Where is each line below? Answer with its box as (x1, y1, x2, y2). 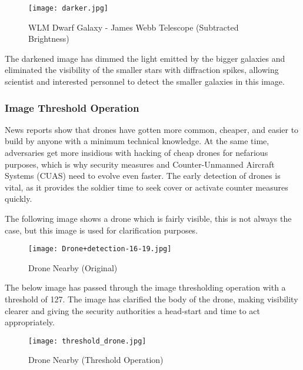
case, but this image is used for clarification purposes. (5, 224, 198, 236)
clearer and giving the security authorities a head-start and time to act (5, 304, 261, 316)
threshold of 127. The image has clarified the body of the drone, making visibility (5, 293, 298, 305)
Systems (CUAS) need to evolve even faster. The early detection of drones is (5, 169, 281, 182)
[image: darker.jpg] (28, 4, 109, 12)
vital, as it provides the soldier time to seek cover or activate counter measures (5, 181, 288, 193)
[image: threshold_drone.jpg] (28, 336, 146, 345)
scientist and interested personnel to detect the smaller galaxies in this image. (5, 75, 285, 88)
